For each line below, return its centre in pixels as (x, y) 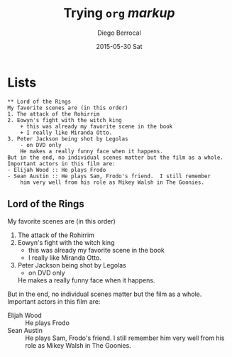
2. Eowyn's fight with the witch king (65, 120)
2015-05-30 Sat (119, 46)
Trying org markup (119, 13)
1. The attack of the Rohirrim (54, 114)
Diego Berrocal (119, 33)
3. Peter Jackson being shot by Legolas (68, 139)
